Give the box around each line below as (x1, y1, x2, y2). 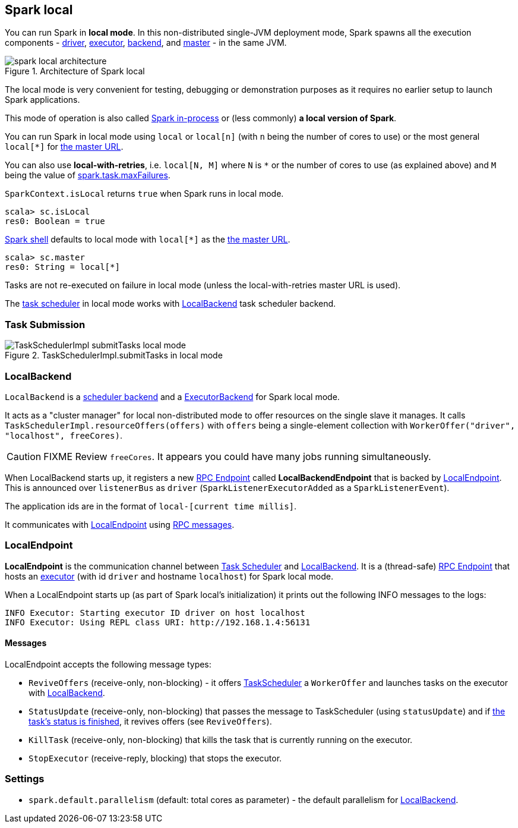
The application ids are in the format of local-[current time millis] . (5, 500, 297, 511)
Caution (7, 450, 42, 462)
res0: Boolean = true (5, 216, 105, 226)
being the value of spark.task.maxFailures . (5, 170, 170, 181)
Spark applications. (5, 95, 80, 105)
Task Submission (5, 318, 86, 330)
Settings (5, 773, 45, 785)
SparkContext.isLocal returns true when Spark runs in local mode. (5, 188, 284, 199)
